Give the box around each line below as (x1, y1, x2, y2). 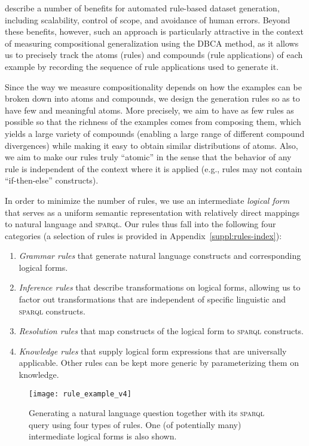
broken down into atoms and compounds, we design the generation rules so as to (5, 92, 300, 105)
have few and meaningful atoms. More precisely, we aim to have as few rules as (5, 103, 294, 116)
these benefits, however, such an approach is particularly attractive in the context (5, 25, 304, 38)
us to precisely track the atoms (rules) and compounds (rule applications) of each (5, 48, 303, 61)
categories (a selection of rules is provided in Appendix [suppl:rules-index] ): (5, 229, 282, 242)
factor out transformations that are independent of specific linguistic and (19, 293, 286, 306)
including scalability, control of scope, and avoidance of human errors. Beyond (5, 13, 290, 26)
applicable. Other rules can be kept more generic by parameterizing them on (19, 356, 299, 369)
